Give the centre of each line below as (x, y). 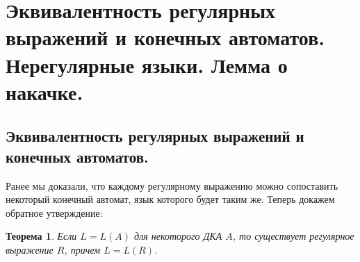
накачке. (44, 91)
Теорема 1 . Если (41, 236)
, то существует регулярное (293, 236)
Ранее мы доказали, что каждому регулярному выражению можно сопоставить (172, 185)
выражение (30, 249)
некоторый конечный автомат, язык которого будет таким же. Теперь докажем (170, 199)
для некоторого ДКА (178, 236)
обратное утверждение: (54, 212)
